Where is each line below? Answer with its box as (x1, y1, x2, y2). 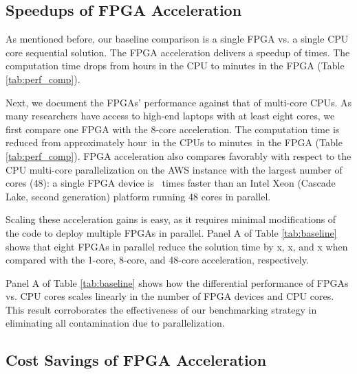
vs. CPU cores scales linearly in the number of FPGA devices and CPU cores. (6, 289, 334, 303)
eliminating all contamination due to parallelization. (6, 316, 225, 330)
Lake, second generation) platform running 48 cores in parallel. (6, 189, 271, 203)
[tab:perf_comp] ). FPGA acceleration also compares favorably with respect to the (6, 148, 351, 163)
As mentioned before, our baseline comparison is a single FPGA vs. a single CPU (6, 32, 349, 46)
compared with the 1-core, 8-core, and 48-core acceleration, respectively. (6, 253, 309, 267)
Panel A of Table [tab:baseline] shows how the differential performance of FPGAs (6, 275, 349, 290)
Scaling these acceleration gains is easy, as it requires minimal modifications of (6, 212, 336, 226)
